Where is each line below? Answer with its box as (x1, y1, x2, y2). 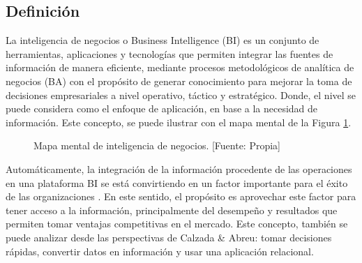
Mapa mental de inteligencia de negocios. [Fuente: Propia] (33, 138, 281, 153)
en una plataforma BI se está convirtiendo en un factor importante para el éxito (6, 175, 348, 190)
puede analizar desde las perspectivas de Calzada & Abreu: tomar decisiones (6, 230, 332, 244)
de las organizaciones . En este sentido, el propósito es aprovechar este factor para (6, 189, 356, 204)
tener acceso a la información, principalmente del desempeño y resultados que (6, 202, 338, 217)
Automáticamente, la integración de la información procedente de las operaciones (6, 161, 352, 176)
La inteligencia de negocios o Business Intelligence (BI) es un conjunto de (6, 33, 319, 47)
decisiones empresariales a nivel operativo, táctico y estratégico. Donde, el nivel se (6, 87, 356, 102)
